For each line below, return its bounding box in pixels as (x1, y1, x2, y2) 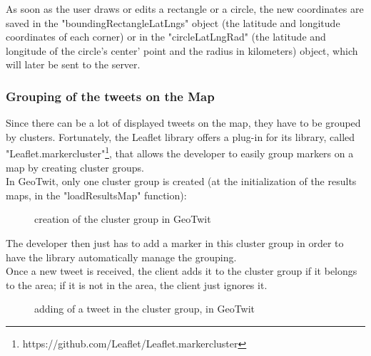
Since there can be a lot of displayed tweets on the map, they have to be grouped (6, 115, 361, 130)
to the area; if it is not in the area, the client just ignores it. (6, 277, 268, 292)
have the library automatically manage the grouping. (6, 249, 237, 264)
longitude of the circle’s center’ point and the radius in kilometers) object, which (6, 43, 358, 58)
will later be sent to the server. (6, 57, 141, 72)
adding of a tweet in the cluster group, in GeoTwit (34, 301, 255, 316)
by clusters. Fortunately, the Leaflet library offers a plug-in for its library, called (6, 129, 355, 144)
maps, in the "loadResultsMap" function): (6, 187, 187, 202)
